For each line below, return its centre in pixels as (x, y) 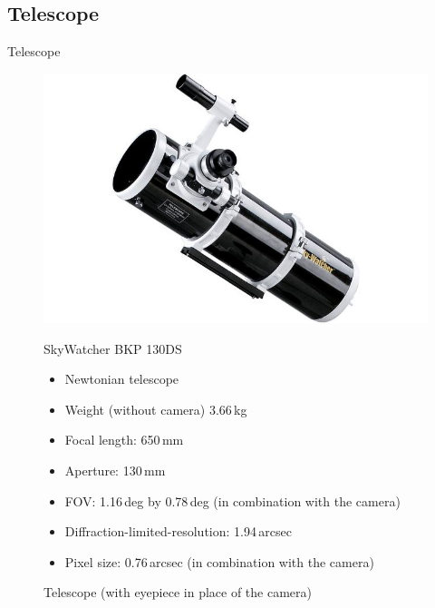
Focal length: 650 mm (124, 440)
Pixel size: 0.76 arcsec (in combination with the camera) (219, 561)
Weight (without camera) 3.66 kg (156, 409)
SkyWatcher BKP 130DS (113, 348)
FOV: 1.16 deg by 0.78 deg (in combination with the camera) (232, 500)
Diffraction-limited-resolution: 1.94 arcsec (178, 531)
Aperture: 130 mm (115, 471)
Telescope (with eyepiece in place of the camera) (178, 592)
